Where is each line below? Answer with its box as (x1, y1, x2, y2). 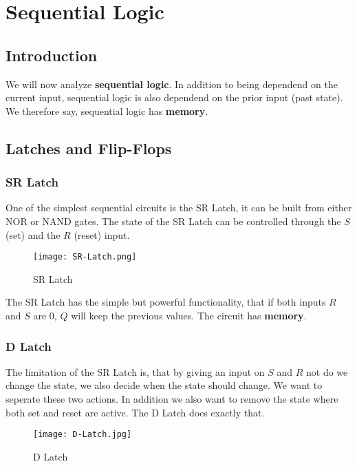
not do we (306, 364, 348, 379)
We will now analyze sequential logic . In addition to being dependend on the (6, 76, 338, 91)
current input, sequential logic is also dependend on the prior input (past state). (6, 90, 343, 105)
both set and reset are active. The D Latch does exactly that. (6, 405, 265, 419)
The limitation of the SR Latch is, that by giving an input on (6, 364, 265, 379)
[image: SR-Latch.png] (33, 252, 137, 262)
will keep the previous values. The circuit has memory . (71, 308, 307, 322)
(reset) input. (74, 227, 130, 242)
